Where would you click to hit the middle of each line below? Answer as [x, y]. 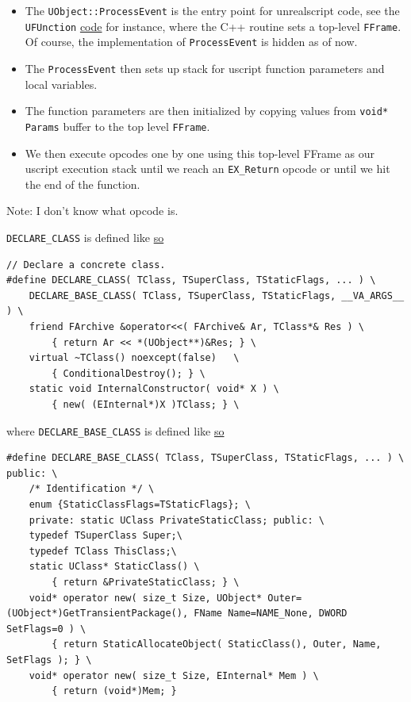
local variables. [61, 84]
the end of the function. [83, 184]
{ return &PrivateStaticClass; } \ [146, 582]
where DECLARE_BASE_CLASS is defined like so [115, 430]
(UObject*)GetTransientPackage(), [98, 614]
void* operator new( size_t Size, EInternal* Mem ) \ [174, 675]
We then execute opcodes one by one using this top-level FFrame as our [200, 153]
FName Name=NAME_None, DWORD [271, 614]
